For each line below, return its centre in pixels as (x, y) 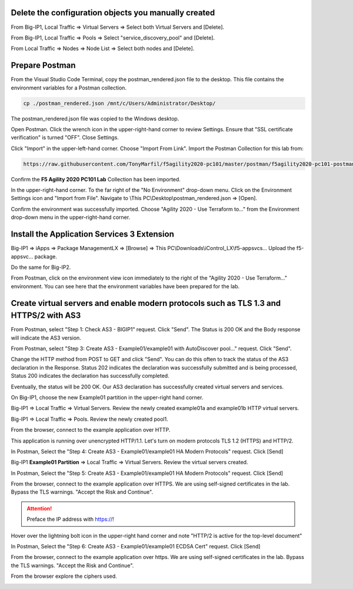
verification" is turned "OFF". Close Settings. (65, 138)
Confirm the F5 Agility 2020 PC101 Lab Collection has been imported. (96, 179)
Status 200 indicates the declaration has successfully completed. (90, 376)
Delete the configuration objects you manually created (113, 13)
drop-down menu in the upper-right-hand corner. (71, 217)
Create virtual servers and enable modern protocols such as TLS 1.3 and (146, 303)
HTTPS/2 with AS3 (46, 316)
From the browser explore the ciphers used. (64, 576)
